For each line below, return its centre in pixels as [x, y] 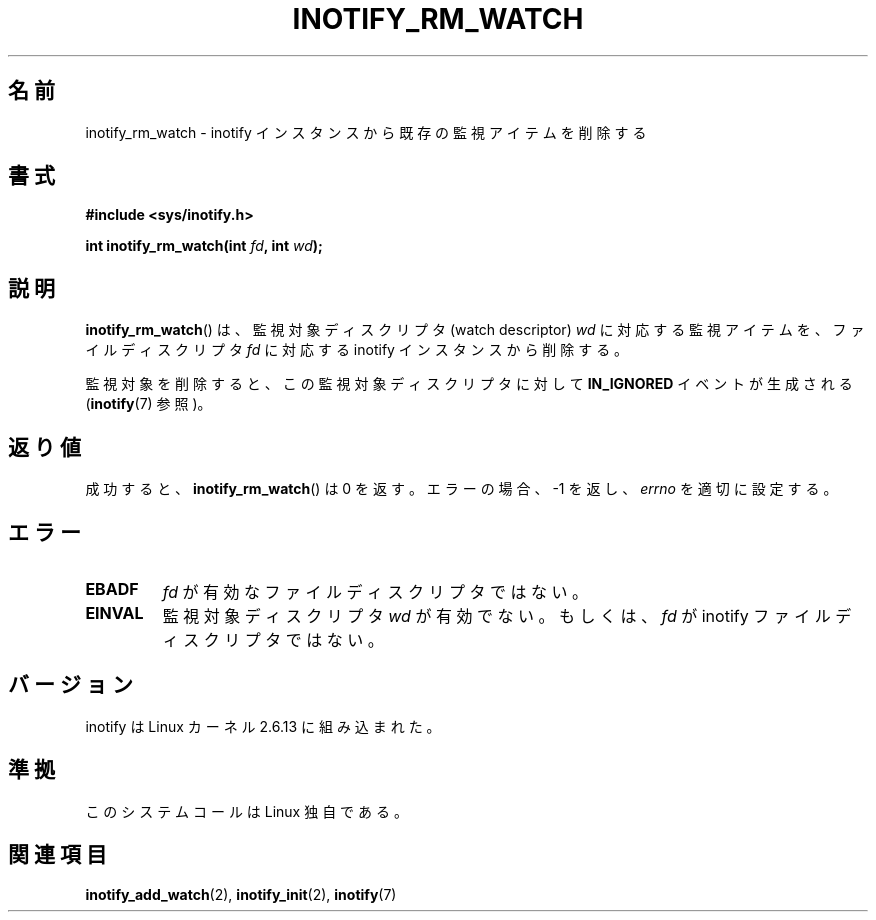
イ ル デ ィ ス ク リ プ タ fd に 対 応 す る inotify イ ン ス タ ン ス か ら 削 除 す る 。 [357, 350]
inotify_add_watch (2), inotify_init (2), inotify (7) [241, 894]
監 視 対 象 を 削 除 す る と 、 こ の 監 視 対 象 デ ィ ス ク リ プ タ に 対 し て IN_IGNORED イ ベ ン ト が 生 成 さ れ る [469, 384]
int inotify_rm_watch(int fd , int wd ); [204, 246]
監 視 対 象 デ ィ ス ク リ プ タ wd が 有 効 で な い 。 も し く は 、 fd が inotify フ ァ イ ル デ [507, 615]
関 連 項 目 [57, 855]
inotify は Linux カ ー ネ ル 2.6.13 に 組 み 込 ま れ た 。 [263, 726]
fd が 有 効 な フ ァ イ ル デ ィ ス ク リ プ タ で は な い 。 [375, 591]
